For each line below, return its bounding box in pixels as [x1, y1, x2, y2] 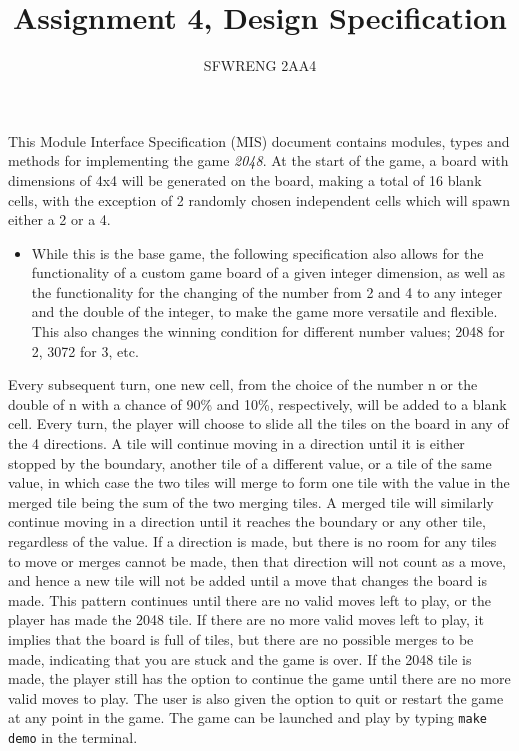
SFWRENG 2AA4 [203, 55, 317, 76]
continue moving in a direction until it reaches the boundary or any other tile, [8, 511, 486, 532]
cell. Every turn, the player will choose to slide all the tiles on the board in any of [8, 413, 509, 434]
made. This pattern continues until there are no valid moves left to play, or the [8, 589, 491, 610]
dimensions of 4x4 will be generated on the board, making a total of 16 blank [8, 169, 482, 190]
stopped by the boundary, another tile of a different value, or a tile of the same [8, 452, 492, 473]
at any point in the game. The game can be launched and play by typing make [8, 707, 487, 728]
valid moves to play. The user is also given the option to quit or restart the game [8, 687, 504, 708]
